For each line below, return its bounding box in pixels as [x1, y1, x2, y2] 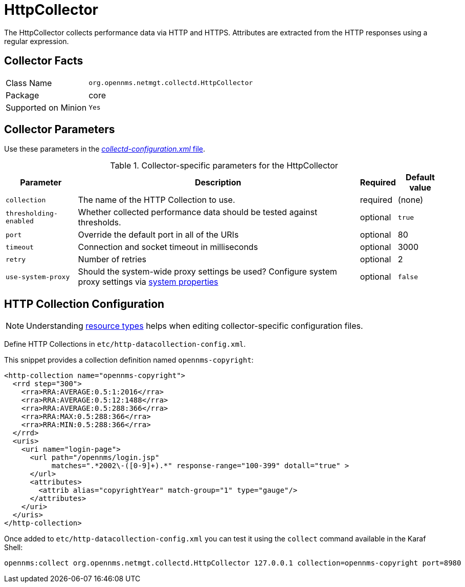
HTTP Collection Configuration [4, 297, 165, 310]
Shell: [4, 543, 23, 552]
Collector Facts [4, 54, 83, 68]
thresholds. [78, 217, 121, 228]
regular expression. [4, 36, 69, 46]
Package [6, 90, 39, 100]
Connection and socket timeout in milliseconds [78, 242, 258, 253]
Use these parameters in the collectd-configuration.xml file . [4, 144, 205, 154]
